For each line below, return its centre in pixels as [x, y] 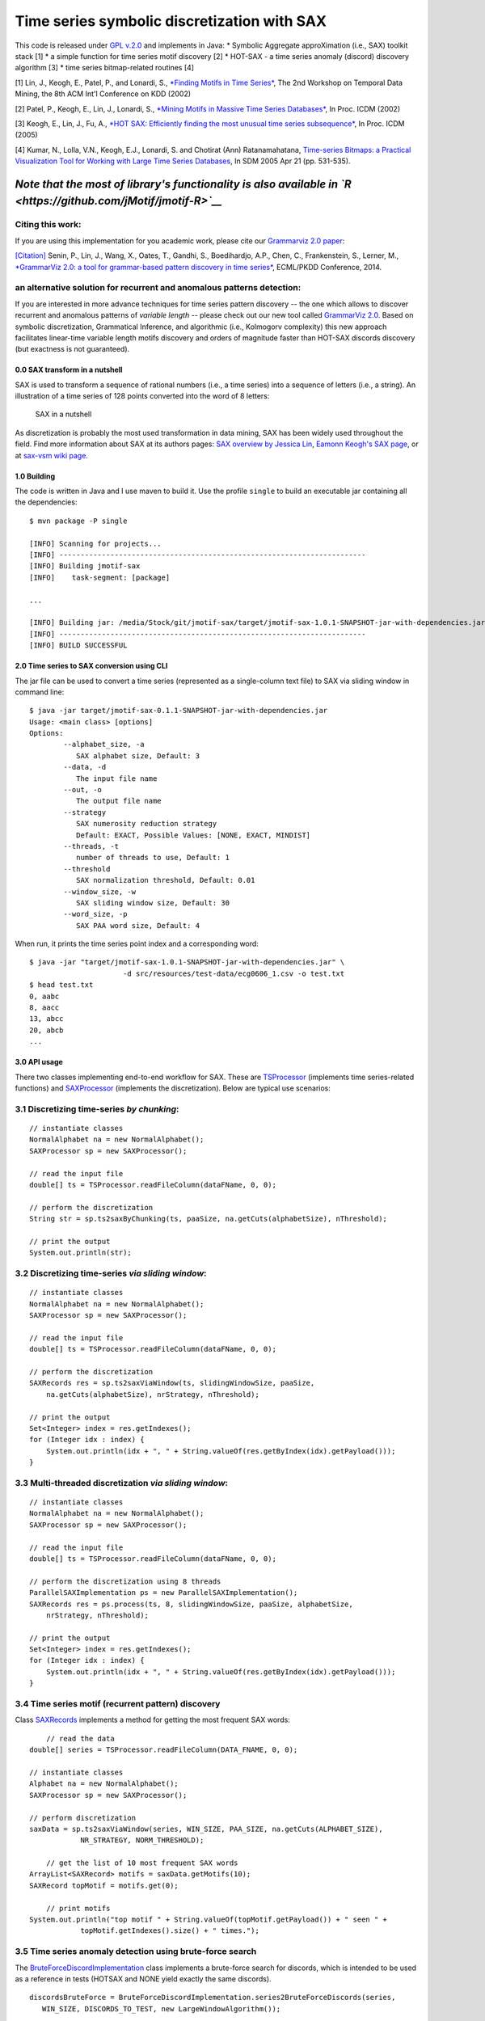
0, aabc [44, 996]
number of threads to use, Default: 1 [153, 858]
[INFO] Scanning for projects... [95, 543]
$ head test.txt [61, 985]
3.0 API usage [39, 1062]
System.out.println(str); [81, 1253]
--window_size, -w [100, 892]
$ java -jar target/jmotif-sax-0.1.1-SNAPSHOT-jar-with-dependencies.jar [179, 711]
